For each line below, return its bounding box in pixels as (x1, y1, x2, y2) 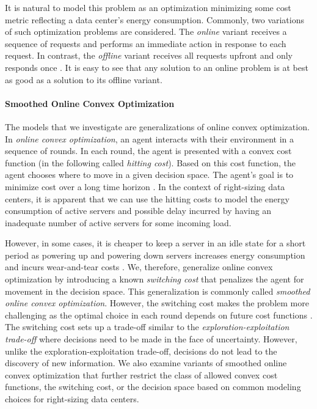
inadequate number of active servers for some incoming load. (5, 216, 231, 229)
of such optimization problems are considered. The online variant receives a (5, 25, 287, 38)
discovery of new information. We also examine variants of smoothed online (5, 356, 287, 369)
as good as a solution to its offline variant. (5, 73, 162, 86)
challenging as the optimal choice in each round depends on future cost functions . (5, 308, 313, 321)
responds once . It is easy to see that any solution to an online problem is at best (5, 61, 308, 73)
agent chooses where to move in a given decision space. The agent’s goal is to (5, 168, 294, 181)
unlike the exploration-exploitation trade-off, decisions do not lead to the (5, 344, 277, 357)
